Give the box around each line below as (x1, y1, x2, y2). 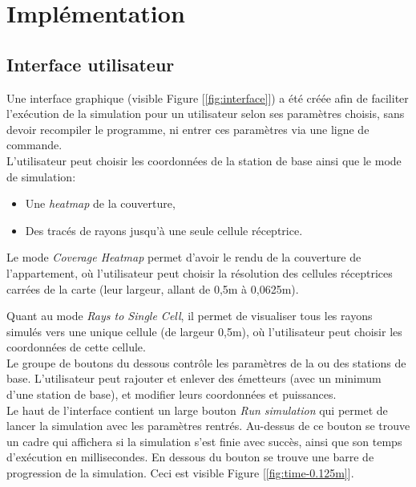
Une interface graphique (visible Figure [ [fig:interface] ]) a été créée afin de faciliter (6, 89, 409, 106)
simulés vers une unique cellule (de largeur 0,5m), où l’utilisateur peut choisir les (6, 323, 402, 339)
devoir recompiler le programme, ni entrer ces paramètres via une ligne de (6, 120, 370, 137)
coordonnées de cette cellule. (6, 339, 146, 355)
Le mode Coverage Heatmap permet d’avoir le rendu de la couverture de (6, 249, 361, 266)
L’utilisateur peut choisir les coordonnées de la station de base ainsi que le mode (6, 152, 402, 168)
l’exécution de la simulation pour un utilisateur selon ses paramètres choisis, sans (6, 105, 405, 122)
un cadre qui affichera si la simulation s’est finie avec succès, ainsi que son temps (6, 432, 402, 449)
